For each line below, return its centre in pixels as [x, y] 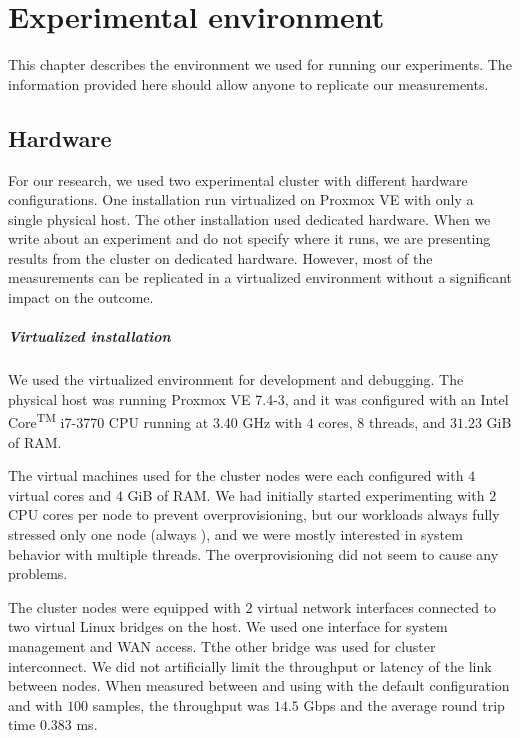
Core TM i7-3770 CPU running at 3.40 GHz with [155, 421]
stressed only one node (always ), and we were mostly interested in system [235, 534]
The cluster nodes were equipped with [124, 606]
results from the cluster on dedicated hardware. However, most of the [220, 257]
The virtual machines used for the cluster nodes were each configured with [236, 475]
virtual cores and [60, 494]
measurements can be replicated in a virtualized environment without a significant [260, 277]
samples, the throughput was [181, 704]
